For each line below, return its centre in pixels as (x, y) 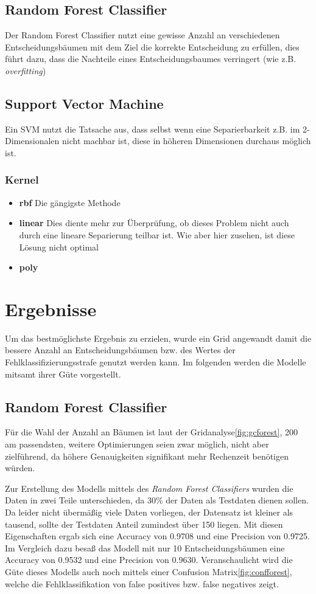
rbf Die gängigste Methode (70, 202)
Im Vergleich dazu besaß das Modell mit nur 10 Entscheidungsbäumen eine (145, 547)
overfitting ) (26, 70)
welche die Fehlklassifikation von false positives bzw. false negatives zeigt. (142, 583)
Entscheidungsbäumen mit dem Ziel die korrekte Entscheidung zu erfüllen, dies (152, 47)
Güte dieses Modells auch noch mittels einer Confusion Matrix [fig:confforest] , (149, 571)
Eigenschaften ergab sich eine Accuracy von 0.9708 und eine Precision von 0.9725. (157, 536)
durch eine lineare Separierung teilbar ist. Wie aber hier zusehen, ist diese (157, 234)
